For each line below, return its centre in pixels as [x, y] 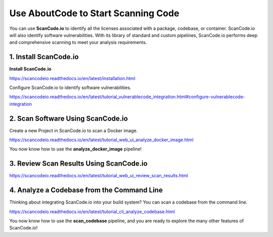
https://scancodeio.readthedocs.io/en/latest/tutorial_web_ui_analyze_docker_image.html [102, 140]
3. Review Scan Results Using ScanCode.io [78, 164]
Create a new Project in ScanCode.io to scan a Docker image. [74, 130]
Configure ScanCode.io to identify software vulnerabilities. [70, 88]
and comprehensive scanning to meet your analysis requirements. [78, 43]
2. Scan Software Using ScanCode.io [69, 118]
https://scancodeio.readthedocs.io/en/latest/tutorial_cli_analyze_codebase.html [92, 211]
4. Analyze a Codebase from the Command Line [86, 190]
